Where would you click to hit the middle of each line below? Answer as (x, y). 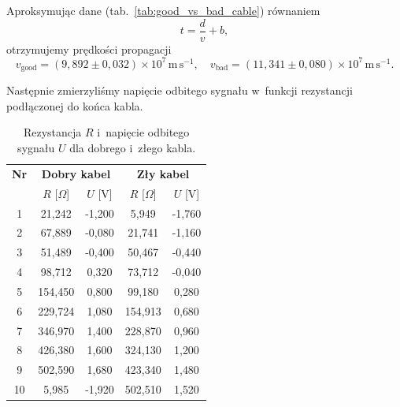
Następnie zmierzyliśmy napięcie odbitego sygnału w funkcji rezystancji (180, 90)
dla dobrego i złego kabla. (133, 147)
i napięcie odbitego (143, 132)
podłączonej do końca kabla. (75, 105)
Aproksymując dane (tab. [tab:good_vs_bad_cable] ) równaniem (163, 10)
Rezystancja (52, 132)
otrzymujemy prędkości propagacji (89, 49)
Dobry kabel (76, 173)
